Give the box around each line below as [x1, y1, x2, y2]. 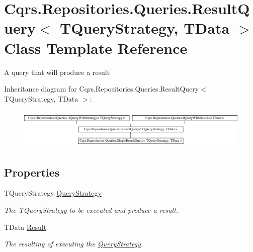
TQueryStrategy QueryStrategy [4, 188, 102, 198]
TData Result [4, 221, 47, 232]
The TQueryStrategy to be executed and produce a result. [4, 204, 179, 215]
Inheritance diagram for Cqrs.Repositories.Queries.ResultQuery [4, 83, 199, 94]
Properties [4, 164, 60, 180]
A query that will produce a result [4, 66, 110, 77]
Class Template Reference [4, 37, 188, 58]
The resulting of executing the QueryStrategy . [4, 238, 143, 249]
